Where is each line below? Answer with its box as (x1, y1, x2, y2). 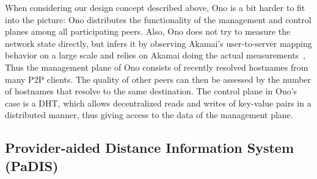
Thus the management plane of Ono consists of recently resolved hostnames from (5, 60, 308, 73)
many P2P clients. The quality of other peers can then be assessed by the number (5, 72, 312, 85)
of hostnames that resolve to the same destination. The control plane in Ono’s (5, 85, 297, 97)
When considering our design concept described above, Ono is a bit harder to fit (5, 1, 305, 13)
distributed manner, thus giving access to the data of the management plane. (5, 108, 293, 121)
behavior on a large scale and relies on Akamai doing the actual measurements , (5, 49, 306, 61)
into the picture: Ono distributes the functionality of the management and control (5, 13, 312, 26)
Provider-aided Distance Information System (5, 138, 294, 157)
